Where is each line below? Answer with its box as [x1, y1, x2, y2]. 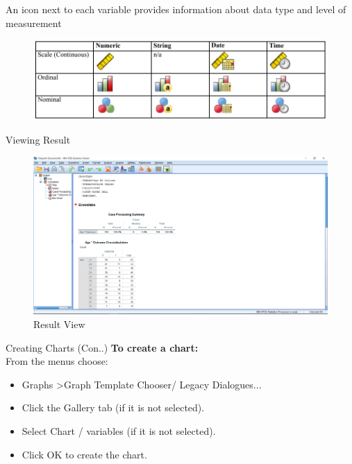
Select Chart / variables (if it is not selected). [22, 423, 216, 438]
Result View [33, 317, 85, 331]
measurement [6, 15, 62, 30]
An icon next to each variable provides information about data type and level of [6, 2, 346, 16]
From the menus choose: [6, 354, 108, 368]
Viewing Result [6, 132, 71, 146]
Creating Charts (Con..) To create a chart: [6, 340, 199, 354]
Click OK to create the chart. [22, 447, 147, 461]
